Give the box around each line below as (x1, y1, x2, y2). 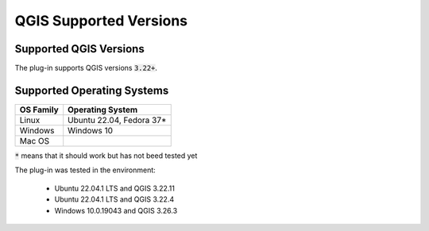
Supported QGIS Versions (14, 42, 145, 56)
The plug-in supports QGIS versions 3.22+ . (14, 64, 158, 73)
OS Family (19, 104, 59, 115)
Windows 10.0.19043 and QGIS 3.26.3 (54, 206, 178, 215)
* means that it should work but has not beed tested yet (14, 151, 198, 160)
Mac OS (19, 135, 50, 146)
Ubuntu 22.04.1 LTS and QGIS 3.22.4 (54, 194, 175, 204)
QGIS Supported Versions (14, 12, 188, 29)
